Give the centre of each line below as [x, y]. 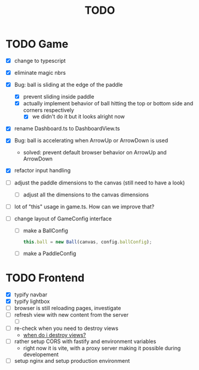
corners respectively [48, 110]
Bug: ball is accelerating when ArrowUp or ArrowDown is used [91, 141]
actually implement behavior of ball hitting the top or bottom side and [108, 104]
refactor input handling [42, 171]
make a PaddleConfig [50, 253]
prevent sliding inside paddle [59, 97]
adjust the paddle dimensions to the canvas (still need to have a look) [99, 183]
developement [41, 354]
